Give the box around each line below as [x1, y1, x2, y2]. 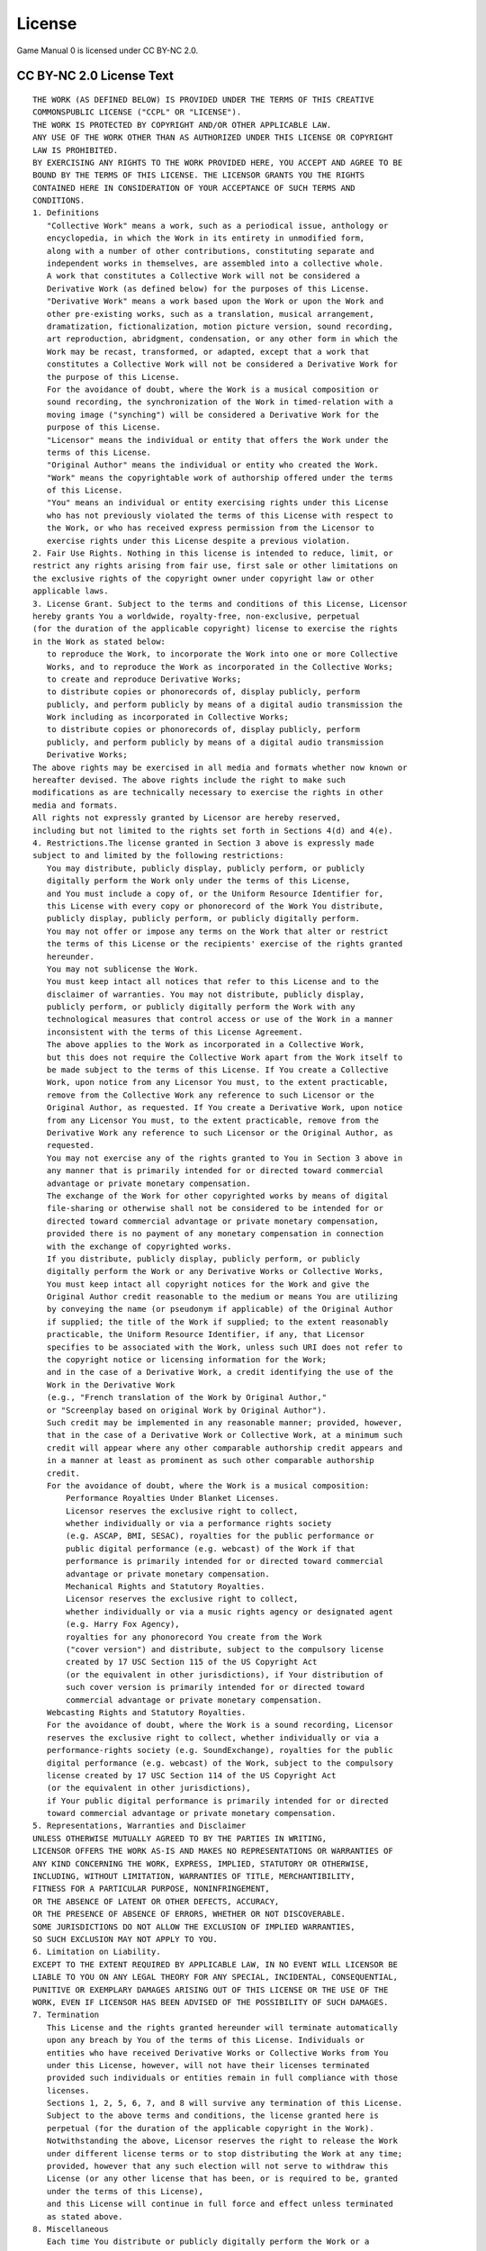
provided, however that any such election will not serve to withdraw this [46, 2161, 389, 2172]
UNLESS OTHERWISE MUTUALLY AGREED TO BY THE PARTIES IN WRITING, [32, 1833, 328, 1843]
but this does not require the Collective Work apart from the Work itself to [46, 1052, 403, 1062]
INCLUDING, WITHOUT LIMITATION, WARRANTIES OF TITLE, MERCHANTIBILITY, [32, 1871, 355, 1882]
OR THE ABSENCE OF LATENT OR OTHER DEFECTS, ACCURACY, [32, 1896, 280, 1906]
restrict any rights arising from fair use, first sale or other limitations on [32, 561, 399, 571]
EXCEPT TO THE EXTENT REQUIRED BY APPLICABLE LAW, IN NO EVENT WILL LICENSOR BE [32, 1959, 399, 1969]
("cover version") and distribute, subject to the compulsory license [66, 1644, 384, 1654]
